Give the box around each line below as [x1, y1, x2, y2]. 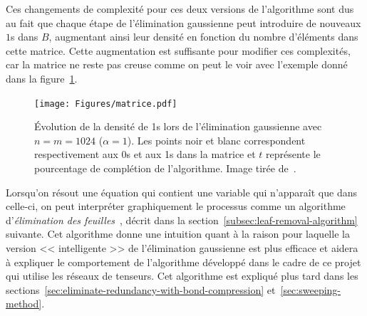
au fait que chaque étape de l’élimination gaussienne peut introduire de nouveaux [6, 15, 361, 30]
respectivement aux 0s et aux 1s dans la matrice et [34, 147, 256, 162]
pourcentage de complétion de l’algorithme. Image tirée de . [34, 161, 296, 175]
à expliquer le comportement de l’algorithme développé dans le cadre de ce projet [6, 254, 361, 269]
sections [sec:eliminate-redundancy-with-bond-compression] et [6, 282, 276, 297]
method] [6, 296, 42, 311]
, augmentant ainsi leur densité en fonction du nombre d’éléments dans [48, 29, 358, 44]
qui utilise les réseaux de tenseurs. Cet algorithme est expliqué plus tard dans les [6, 268, 358, 283]
